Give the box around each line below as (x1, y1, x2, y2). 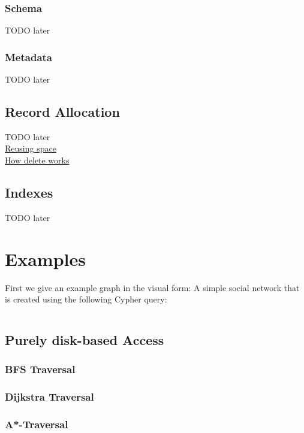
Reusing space (5, 142, 56, 155)
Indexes (5, 183, 53, 201)
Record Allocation (5, 102, 120, 121)
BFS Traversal (5, 362, 76, 377)
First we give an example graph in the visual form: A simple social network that (5, 281, 300, 293)
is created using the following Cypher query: (5, 293, 167, 305)
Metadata (5, 49, 52, 64)
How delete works (5, 154, 70, 166)
